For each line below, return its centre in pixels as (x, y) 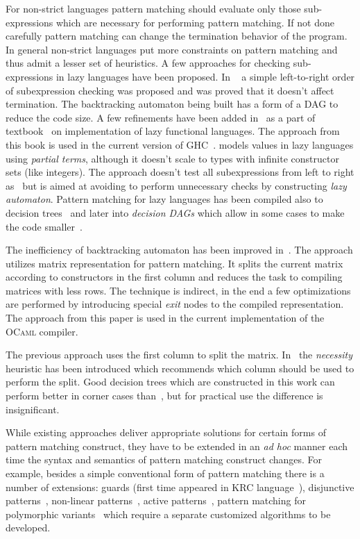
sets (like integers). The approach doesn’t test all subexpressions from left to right (180, 172)
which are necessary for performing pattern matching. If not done (195, 22)
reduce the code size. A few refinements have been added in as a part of (161, 117)
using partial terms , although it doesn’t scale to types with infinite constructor (172, 158)
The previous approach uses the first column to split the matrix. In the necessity (179, 355)
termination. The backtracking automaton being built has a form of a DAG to (172, 104)
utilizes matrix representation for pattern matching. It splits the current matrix (174, 263)
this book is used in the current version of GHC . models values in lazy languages (180, 144)
